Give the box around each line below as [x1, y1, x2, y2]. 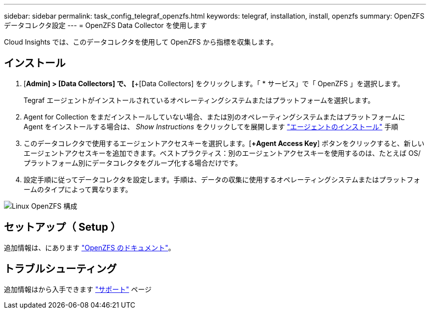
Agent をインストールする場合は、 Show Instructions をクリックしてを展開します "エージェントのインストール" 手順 [24, 122, 398, 131]
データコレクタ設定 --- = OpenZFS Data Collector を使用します [4, 21, 207, 29]
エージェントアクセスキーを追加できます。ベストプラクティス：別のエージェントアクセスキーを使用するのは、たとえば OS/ [24, 148, 421, 157]
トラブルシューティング [4, 263, 117, 275]
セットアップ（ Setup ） [4, 221, 121, 234]
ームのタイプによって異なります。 [24, 185, 133, 193]
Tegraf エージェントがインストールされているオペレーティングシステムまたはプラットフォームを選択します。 [24, 96, 375, 104]
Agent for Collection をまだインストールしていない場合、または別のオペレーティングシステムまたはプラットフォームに [24, 112, 405, 121]
